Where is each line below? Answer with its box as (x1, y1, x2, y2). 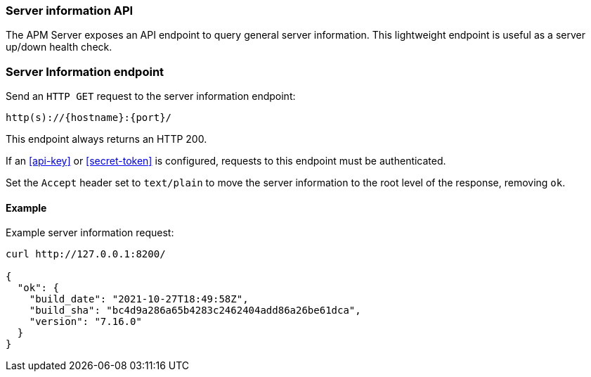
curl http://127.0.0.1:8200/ (6, 248, 166, 260)
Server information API (6, 4, 134, 18)
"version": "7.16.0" (29, 316, 142, 328)
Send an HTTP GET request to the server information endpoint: (6, 90, 296, 103)
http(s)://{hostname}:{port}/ (6, 112, 172, 124)
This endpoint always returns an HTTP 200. (6, 133, 207, 146)
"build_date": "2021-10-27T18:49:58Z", (29, 293, 249, 305)
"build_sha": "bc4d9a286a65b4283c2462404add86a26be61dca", (29, 305, 361, 317)
